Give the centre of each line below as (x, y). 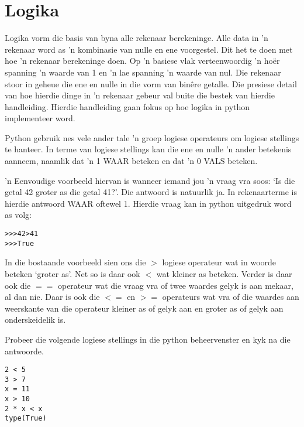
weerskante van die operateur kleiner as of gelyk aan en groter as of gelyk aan (144, 308)
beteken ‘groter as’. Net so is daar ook (72, 273)
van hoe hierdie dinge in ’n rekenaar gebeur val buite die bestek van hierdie (140, 95)
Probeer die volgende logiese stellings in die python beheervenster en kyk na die (148, 339)
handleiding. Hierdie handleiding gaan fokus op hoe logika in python (127, 106)
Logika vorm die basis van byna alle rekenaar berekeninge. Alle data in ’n (137, 38)
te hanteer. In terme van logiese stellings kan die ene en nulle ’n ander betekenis (148, 149)
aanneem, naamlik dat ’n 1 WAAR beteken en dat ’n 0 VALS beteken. (131, 161)
